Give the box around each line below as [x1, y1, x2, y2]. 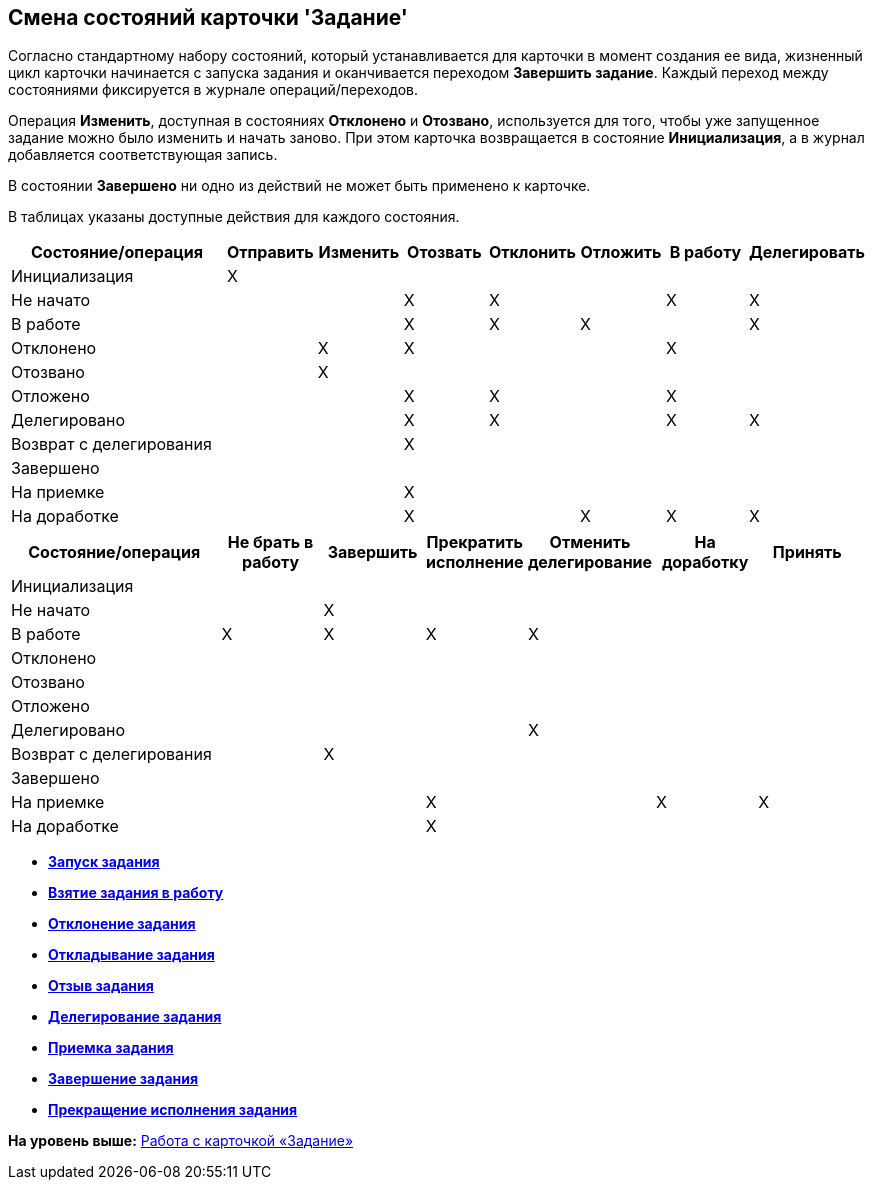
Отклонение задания [48, 915, 196, 933]
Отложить [580, 242, 662, 263]
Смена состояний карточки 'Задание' [8, 5, 408, 30]
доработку [661, 552, 749, 573]
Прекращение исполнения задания [48, 1101, 298, 1119]
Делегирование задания [48, 1008, 222, 1026]
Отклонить [488, 242, 576, 263]
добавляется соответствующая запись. [8, 146, 278, 164]
